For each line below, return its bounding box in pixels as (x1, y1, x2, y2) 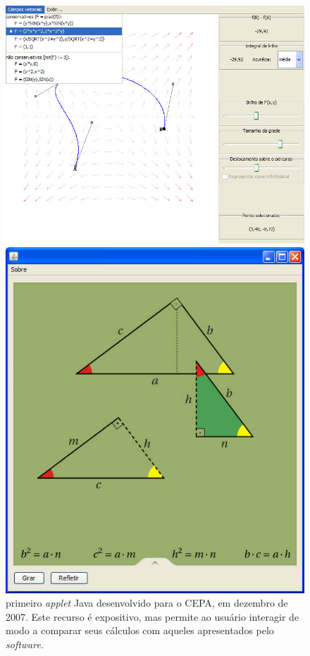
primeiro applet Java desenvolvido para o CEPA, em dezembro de (6, 595, 288, 610)
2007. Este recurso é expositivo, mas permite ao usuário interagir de (6, 609, 299, 624)
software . (6, 636, 44, 651)
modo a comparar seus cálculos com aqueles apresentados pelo (6, 623, 274, 638)
